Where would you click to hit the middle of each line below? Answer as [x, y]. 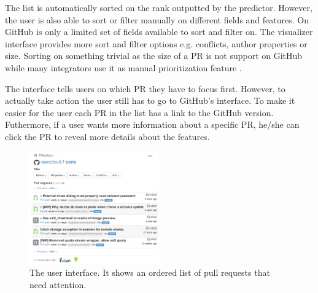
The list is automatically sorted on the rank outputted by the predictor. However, [159, 7]
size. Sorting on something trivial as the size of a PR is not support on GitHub [154, 56]
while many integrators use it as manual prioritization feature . [123, 67]
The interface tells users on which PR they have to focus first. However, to [145, 88]
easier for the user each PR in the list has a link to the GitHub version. [139, 112]
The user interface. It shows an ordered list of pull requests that [150, 272]
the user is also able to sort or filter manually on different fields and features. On [157, 19]
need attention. [58, 284]
